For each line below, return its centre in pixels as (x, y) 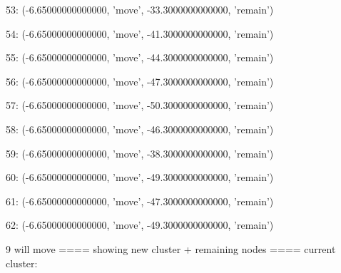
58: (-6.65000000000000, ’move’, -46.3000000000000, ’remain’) (140, 129)
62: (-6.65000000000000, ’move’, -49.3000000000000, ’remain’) (140, 225)
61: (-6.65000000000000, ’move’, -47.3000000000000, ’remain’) (140, 201)
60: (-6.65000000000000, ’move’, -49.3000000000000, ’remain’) (140, 177)
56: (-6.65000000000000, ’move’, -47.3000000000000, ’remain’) (140, 81)
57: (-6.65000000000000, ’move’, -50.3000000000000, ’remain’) (140, 105)
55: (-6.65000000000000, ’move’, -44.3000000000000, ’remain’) (140, 57)
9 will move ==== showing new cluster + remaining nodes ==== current (171, 248)
